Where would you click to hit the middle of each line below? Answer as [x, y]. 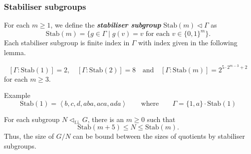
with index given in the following [188, 43]
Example [17, 95]
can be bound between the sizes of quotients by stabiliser [159, 136]
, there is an [106, 119]
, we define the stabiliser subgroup [106, 25]
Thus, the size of [29, 136]
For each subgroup [32, 119]
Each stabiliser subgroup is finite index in [67, 43]
